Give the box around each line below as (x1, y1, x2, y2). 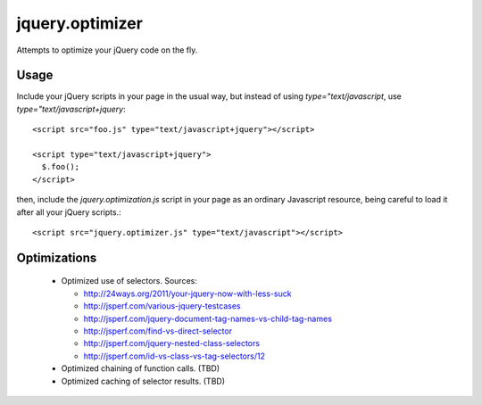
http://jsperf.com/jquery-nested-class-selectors (83, 338, 261, 349)
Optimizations (16, 250, 97, 265)
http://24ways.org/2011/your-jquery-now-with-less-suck (83, 288, 292, 299)
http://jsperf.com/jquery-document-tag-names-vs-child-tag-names (83, 313, 332, 324)
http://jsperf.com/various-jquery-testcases (83, 301, 241, 311)
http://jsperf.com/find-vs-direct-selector (83, 326, 232, 336)
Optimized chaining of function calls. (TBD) (61, 363, 220, 374)
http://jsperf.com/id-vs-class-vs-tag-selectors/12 (83, 351, 265, 361)
